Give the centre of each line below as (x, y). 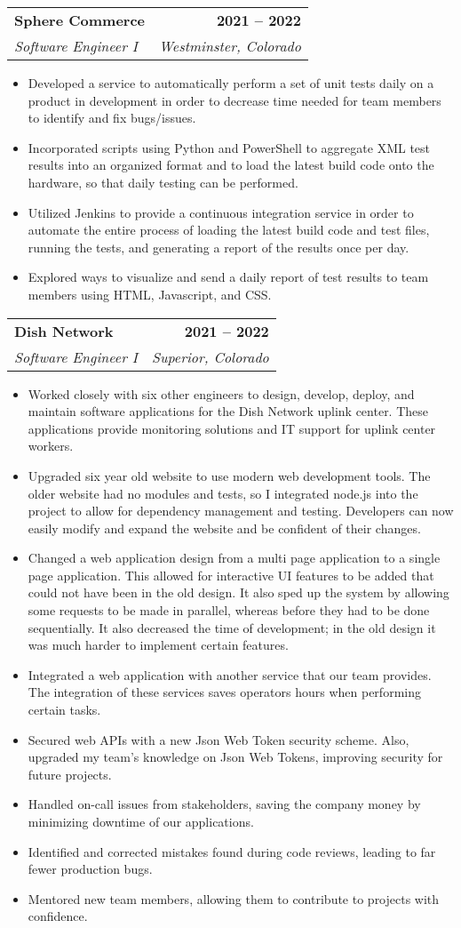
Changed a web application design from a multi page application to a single (234, 558)
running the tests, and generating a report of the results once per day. (219, 247)
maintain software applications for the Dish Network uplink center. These (228, 411)
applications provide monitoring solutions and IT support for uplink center (232, 428)
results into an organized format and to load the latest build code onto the (231, 165)
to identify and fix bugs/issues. (112, 118)
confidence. (58, 916)
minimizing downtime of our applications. (141, 821)
